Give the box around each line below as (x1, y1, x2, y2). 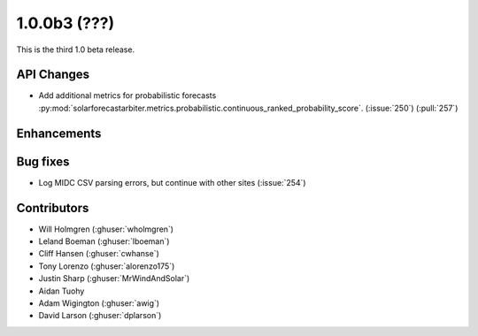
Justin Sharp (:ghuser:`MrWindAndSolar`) (38, 273, 190, 284)
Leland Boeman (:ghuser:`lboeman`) (38, 236, 170, 247)
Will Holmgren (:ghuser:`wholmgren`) (38, 224, 174, 234)
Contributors (16, 200, 89, 216)
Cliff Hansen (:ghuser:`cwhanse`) (38, 248, 159, 259)
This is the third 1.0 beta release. (16, 44, 135, 55)
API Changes (16, 67, 90, 82)
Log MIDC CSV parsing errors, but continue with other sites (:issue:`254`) (38, 177, 306, 187)
